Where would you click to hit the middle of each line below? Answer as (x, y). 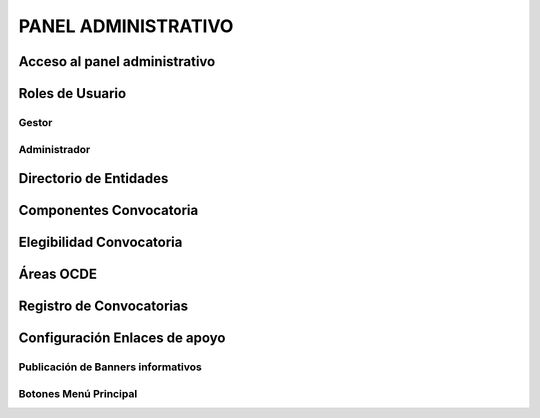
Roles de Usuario (72, 93)
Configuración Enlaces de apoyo (122, 338)
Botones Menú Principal (78, 393)
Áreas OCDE (57, 274)
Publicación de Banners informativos (110, 367)
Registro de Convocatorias (103, 306)
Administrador (54, 149)
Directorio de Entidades (93, 178)
